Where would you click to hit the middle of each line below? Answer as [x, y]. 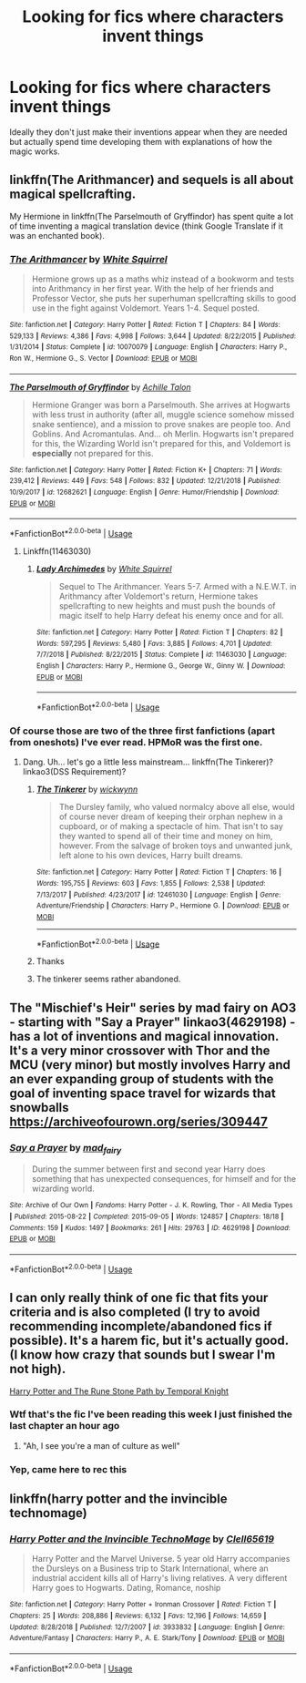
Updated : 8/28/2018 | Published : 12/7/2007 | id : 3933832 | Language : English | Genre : [147, 1627]
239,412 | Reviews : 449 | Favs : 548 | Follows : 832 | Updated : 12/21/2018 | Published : [145, 481]
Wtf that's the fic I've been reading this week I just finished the [151, 1414]
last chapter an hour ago [65, 1426]
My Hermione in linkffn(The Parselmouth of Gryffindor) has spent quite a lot [152, 216]
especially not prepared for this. [92, 453]
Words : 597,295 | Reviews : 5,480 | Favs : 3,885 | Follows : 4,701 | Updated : [154, 643]
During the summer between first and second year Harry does [148, 1169]
